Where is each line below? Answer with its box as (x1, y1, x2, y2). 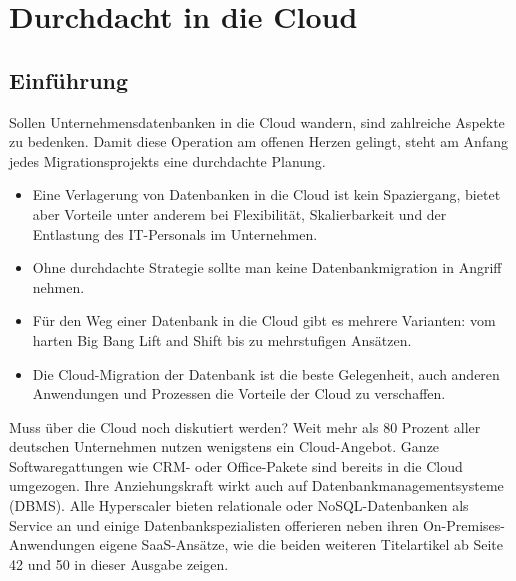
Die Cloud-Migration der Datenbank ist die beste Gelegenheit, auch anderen (32, 363, 500, 384)
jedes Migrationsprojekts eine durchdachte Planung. (9, 150, 326, 171)
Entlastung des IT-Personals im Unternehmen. (32, 223, 318, 244)
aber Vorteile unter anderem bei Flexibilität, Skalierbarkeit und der (32, 203, 447, 224)
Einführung (9, 64, 129, 95)
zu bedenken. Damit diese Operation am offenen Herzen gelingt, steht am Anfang (9, 131, 508, 152)
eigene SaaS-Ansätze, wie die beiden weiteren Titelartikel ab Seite (99, 534, 504, 555)
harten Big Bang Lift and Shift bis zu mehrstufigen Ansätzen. (32, 329, 412, 350)
